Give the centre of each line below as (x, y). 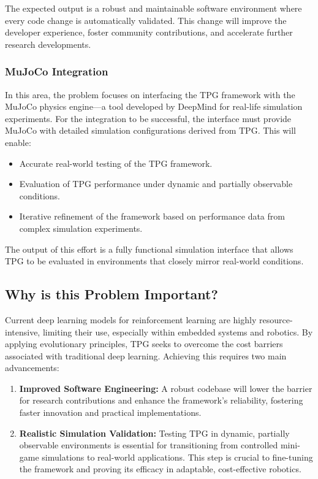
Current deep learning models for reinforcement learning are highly (131, 319)
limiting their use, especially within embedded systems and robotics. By (178, 331)
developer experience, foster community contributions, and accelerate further (149, 32)
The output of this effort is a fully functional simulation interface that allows (149, 249)
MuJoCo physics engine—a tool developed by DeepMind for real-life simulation (154, 106)
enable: (18, 142)
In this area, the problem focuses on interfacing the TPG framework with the (150, 94)
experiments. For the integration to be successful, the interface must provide (148, 118)
